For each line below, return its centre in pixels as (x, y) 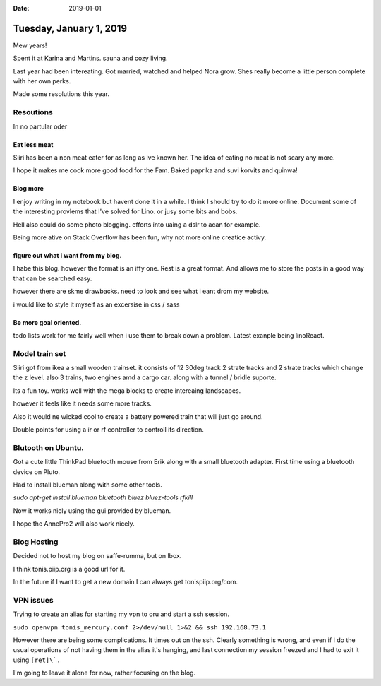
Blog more (28, 189)
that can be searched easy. (53, 278)
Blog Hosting (36, 542)
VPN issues (34, 600)
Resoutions (33, 112)
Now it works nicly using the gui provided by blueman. (92, 510)
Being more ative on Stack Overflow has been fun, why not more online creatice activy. (140, 237)
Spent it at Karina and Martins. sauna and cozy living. (91, 58)
